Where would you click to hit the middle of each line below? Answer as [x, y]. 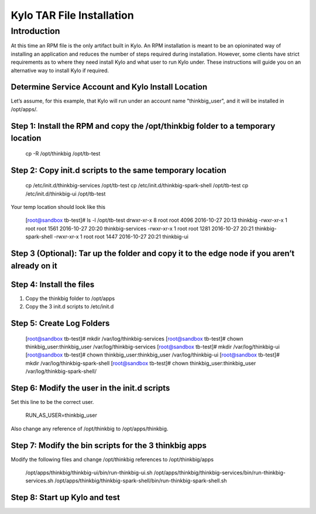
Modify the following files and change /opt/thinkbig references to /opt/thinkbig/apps [112, 459]
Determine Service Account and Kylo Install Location [109, 87]
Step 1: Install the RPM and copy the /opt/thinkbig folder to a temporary [143, 126]
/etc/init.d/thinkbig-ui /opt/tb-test [66, 194]
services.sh [39, 481]
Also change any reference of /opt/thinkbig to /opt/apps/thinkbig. [90, 429]
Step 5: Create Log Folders [60, 323]
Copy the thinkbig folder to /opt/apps [70, 298]
